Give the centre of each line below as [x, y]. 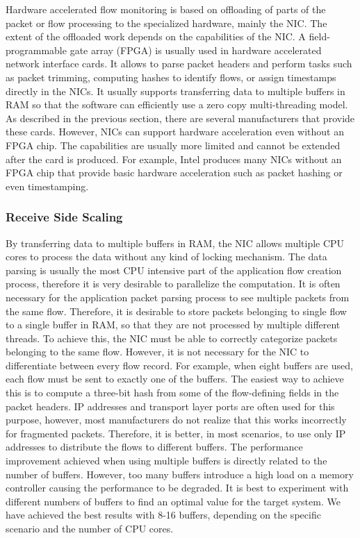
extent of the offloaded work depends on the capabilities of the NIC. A [156, 36]
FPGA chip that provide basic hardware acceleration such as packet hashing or [174, 173]
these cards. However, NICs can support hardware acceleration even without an [175, 132]
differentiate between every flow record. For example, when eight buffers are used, [179, 365]
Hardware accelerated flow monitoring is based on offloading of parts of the [166, 9]
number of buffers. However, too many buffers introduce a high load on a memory [180, 474]
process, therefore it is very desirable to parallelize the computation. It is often [173, 284]
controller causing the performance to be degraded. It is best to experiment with [177, 488]
